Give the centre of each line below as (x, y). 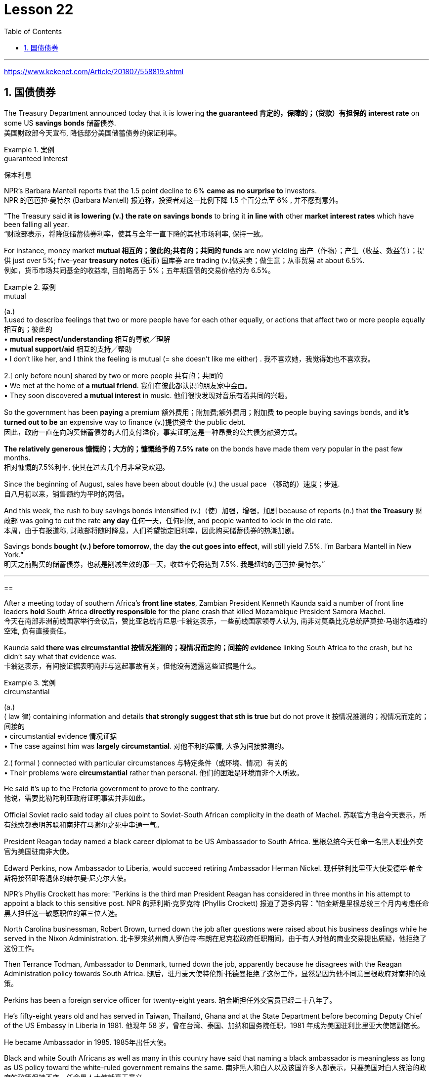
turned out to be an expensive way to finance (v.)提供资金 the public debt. (125, 422)
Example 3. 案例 (30, 682)
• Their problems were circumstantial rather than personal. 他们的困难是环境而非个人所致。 (154, 772)
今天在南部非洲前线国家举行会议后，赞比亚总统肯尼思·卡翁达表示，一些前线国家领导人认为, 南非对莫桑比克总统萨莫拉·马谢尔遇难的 (216, 621)
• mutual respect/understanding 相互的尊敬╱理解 (87, 339)
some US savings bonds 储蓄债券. (60, 123)
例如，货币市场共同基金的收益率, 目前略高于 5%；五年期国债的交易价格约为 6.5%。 (139, 270)
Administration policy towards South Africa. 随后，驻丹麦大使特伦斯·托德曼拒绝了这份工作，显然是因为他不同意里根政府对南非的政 (215, 973)
